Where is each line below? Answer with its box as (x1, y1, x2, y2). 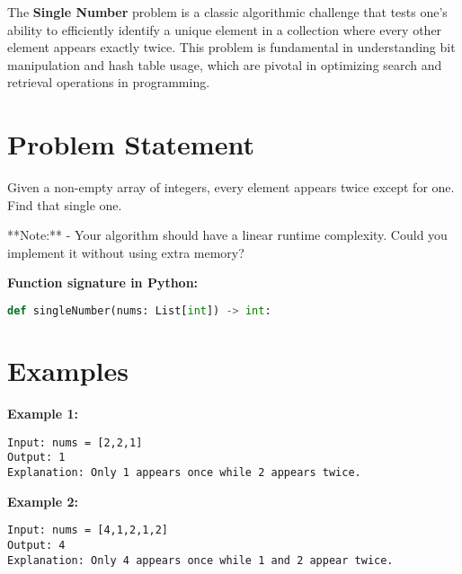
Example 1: (7, 404, 78, 423)
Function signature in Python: (7, 273, 199, 292)
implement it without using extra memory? (7, 243, 244, 261)
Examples (7, 352, 129, 389)
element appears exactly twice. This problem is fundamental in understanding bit (7, 38, 456, 57)
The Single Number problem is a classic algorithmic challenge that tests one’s (7, 3, 448, 21)
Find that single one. (7, 195, 122, 214)
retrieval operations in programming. (7, 73, 210, 92)
